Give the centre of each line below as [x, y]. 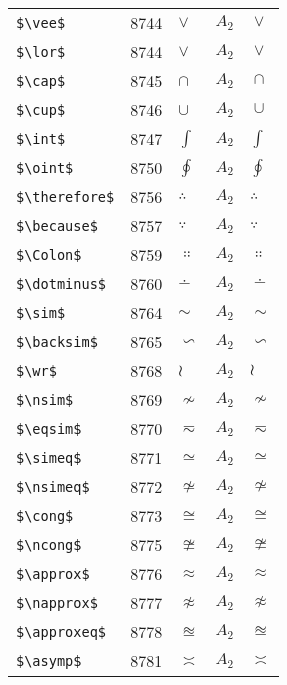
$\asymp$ [49, 660]
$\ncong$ [49, 544]
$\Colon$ [49, 254]
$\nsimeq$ [53, 486]
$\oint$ [45, 167]
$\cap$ [41, 80]
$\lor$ [41, 51]
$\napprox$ [57, 602]
